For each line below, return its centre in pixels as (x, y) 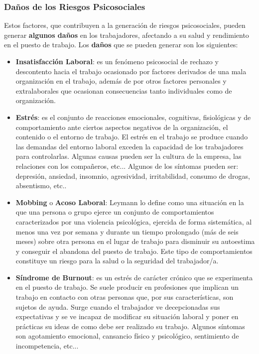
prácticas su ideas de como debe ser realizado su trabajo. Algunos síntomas (130, 326)
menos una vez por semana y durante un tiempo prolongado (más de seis (127, 231)
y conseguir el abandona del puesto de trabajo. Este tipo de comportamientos (134, 251)
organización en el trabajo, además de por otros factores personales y (121, 81)
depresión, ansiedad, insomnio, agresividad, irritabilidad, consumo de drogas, (133, 176)
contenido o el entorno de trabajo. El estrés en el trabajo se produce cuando (132, 137)
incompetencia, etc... (47, 346)
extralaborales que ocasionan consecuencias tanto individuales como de (124, 90)
